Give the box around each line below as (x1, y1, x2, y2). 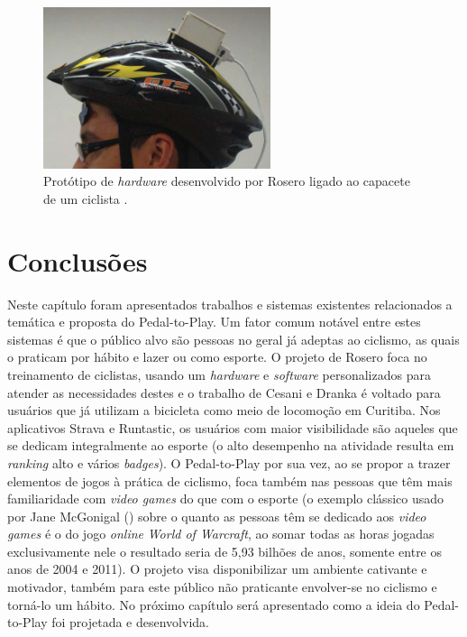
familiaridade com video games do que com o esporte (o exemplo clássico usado (7, 489, 444, 508)
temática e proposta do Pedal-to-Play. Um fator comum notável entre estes (7, 312, 421, 331)
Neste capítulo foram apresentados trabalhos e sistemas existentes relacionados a (7, 294, 453, 313)
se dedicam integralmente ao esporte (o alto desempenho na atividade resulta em (7, 436, 454, 455)
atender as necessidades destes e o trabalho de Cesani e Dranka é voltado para (7, 383, 441, 402)
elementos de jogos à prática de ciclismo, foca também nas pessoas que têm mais (7, 471, 453, 490)
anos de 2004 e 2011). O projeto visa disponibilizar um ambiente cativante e (7, 559, 427, 578)
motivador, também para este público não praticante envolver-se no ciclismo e (7, 577, 437, 596)
